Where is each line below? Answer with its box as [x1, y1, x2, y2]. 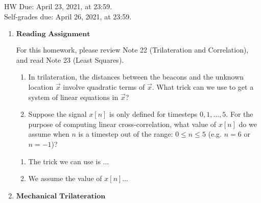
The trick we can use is [28, 156, 101, 166]
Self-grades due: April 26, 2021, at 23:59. [4, 11, 132, 21]
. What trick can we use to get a [152, 81, 254, 92]
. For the [226, 109, 253, 119]
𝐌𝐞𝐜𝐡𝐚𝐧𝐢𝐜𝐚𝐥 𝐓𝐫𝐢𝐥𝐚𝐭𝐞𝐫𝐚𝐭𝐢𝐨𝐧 [16, 192, 106, 200]
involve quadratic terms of [63, 81, 145, 92]
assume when [28, 129, 69, 139]
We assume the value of [28, 173, 102, 184]
